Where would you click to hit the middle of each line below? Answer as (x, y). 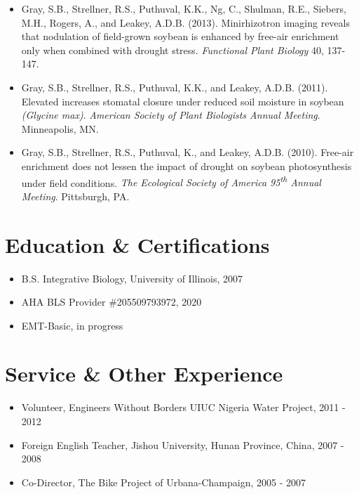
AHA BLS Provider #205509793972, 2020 (111, 302)
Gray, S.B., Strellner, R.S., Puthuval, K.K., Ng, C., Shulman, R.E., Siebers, (184, 8)
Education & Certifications (137, 244)
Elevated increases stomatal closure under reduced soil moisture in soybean (183, 101)
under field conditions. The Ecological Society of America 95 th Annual (171, 181)
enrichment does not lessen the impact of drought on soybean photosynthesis (187, 165)
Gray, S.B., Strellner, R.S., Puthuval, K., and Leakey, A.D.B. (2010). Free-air (188, 152)
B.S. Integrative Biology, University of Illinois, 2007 (132, 278)
